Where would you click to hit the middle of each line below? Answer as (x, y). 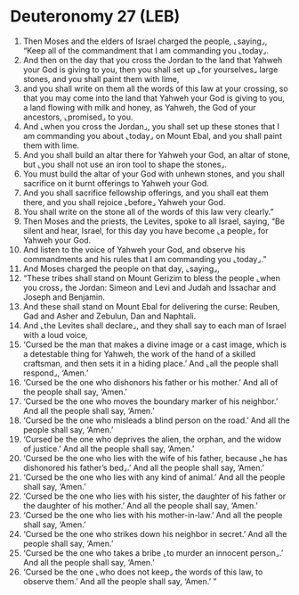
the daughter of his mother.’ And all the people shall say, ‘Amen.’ (140, 505)
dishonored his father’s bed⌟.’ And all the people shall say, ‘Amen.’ (144, 467)
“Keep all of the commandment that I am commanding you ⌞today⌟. (146, 50)
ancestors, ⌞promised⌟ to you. (78, 117)
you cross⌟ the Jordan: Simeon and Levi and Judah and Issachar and (149, 287)
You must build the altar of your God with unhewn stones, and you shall (154, 174)
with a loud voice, (55, 335)
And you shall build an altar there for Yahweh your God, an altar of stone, (157, 154)
